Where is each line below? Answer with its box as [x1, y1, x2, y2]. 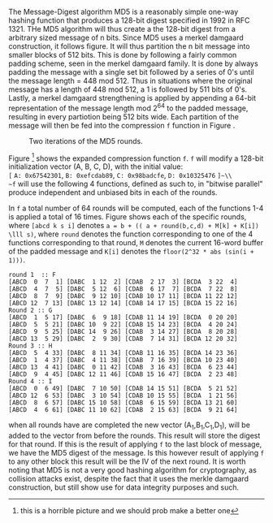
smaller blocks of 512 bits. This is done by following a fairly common [8, 50, 237, 59]
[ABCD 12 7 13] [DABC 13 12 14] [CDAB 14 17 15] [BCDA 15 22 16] [8, 300, 238, 308]
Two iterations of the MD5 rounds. [28, 136, 144, 145]
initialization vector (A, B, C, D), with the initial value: [8, 162, 184, 171]
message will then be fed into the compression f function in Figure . [8, 120, 236, 130]
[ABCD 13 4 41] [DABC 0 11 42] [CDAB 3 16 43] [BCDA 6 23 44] [8, 363, 238, 372]
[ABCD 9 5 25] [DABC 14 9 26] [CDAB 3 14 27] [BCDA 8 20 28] [8, 328, 238, 336]
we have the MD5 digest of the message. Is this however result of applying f [8, 448, 265, 458]
